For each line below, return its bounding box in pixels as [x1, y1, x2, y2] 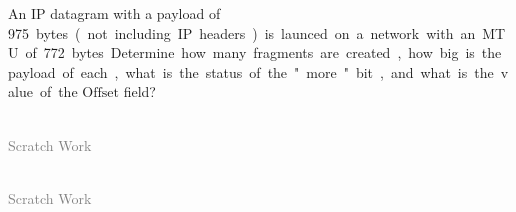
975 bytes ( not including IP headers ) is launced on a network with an [8, 22, 476, 43]
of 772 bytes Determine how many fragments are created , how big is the [25, 42, 502, 63]
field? [123, 81, 156, 102]
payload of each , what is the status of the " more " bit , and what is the [8, 61, 494, 82]
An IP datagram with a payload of [8, 3, 221, 23]
